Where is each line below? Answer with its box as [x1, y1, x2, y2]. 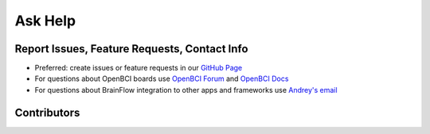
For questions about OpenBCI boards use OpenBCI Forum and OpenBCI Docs [34, 74, 289, 83]
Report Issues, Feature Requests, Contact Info [14, 42, 248, 56]
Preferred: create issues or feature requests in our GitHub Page [34, 63, 243, 73]
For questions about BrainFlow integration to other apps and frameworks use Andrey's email [34, 85, 338, 94]
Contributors [14, 105, 80, 119]
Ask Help [14, 12, 76, 29]
